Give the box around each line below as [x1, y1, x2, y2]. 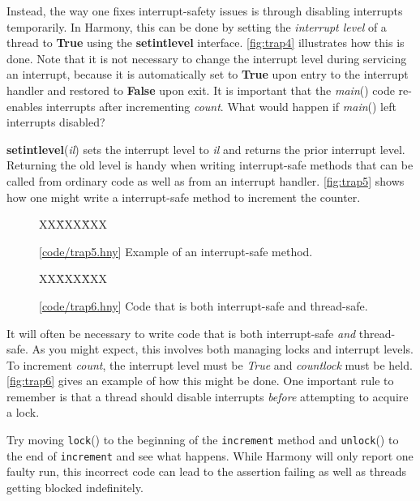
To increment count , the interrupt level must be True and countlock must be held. [6, 356, 413, 373]
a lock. [6, 404, 40, 421]
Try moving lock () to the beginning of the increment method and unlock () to [6, 431, 399, 448]
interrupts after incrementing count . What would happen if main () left [46, 97, 396, 114]
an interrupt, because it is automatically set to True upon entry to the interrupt [6, 66, 409, 83]
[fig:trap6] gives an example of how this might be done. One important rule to [6, 372, 394, 389]
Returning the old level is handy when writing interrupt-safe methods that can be [6, 156, 414, 173]
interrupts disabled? [6, 113, 105, 131]
